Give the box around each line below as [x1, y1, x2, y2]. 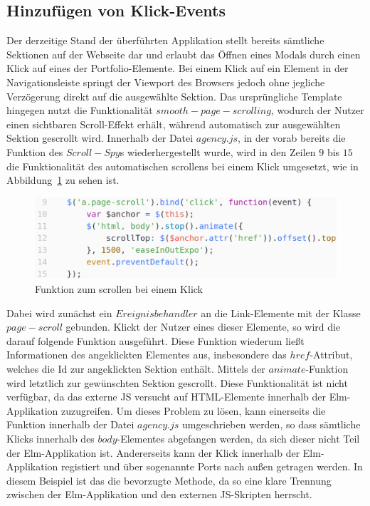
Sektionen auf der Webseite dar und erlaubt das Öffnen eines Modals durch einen [6, 46, 361, 61]
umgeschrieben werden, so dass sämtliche [181, 417, 361, 432]
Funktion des [6, 144, 63, 159]
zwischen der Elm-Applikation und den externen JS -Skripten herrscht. [6, 487, 312, 502]
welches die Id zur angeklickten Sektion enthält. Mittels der [6, 361, 265, 376]
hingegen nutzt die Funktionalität [6, 103, 153, 118]
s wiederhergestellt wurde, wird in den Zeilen [120, 144, 316, 159]
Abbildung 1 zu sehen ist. [6, 172, 120, 187]
